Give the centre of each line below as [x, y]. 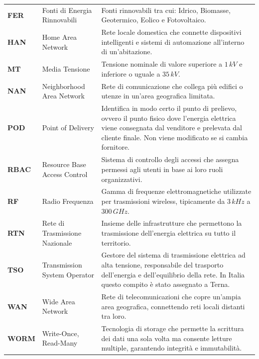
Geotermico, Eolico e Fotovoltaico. [154, 20]
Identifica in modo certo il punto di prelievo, [169, 108]
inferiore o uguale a [131, 73]
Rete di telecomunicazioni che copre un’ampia [171, 297]
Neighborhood [64, 86]
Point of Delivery [68, 128]
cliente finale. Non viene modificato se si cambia [175, 137]
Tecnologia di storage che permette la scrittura [173, 328]
